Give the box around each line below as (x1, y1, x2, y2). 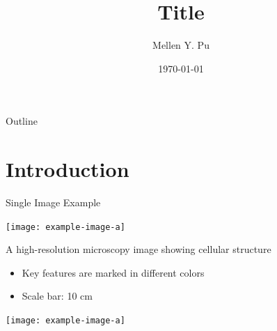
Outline (6, 114, 38, 128)
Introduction (6, 155, 129, 183)
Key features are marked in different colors (22, 265, 205, 279)
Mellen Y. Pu (152, 38, 209, 52)
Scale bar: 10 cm (22, 288, 93, 303)
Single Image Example (6, 195, 101, 210)
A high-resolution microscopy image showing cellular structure (6, 242, 271, 256)
